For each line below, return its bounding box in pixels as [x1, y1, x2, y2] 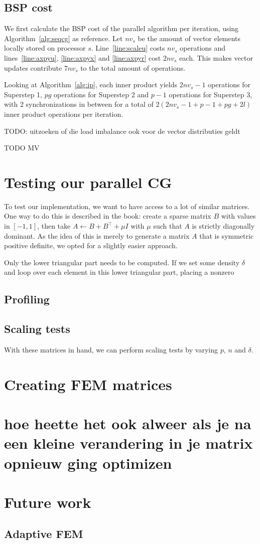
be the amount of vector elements [138, 33, 241, 43]
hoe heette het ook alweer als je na [4, 413, 251, 434]
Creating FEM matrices [4, 374, 172, 394]
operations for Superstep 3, [169, 89, 252, 99]
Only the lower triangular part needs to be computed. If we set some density [4, 257, 240, 267]
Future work [4, 491, 91, 512]
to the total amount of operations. [80, 62, 186, 73]
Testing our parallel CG [4, 171, 172, 192]
